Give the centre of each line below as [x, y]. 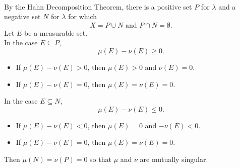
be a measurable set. [56, 32]
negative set [22, 16]
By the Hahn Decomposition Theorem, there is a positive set [98, 6]
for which [83, 16]
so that [101, 159]
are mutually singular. [174, 159]
